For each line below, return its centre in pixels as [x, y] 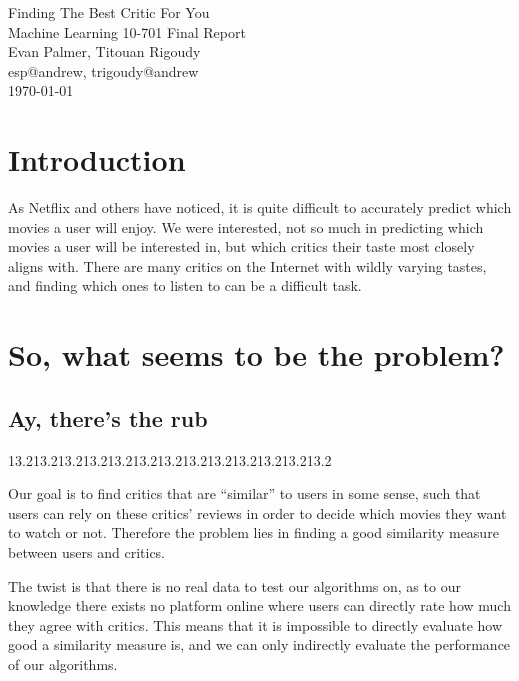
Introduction [97, 159]
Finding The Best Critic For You [109, 12]
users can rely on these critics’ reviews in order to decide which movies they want [257, 512]
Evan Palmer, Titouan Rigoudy [104, 51]
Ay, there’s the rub [108, 417]
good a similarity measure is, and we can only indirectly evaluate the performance [259, 644]
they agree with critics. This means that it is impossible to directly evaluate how [255, 624]
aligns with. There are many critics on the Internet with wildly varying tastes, [247, 265]
